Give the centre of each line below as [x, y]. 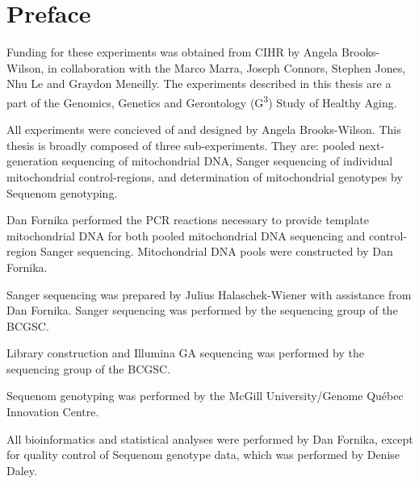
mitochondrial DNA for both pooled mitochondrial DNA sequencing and [186, 235]
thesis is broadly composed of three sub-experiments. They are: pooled [181, 145]
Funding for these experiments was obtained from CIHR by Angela [172, 52]
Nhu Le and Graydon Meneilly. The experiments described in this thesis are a [199, 83]
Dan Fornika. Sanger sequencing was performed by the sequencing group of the [202, 310]
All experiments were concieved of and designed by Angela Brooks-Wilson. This [204, 129]
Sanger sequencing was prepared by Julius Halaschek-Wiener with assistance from [209, 294]
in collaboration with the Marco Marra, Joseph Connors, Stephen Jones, [227, 67]
